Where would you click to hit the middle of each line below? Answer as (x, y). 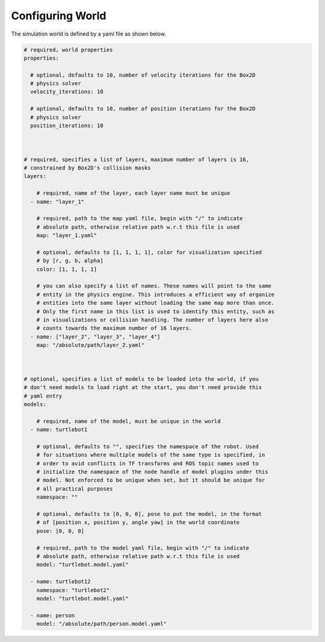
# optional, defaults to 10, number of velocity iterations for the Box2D (143, 75)
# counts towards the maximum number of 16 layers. (114, 328)
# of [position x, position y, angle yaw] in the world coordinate (138, 523)
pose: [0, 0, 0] (60, 531)
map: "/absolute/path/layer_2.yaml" (90, 345)
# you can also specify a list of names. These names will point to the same (154, 286)
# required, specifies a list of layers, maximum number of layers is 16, (137, 159)
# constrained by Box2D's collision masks (87, 168)
